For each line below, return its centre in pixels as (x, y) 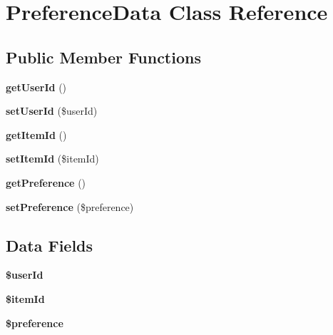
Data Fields (50, 245)
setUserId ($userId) (52, 111)
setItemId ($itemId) (52, 159)
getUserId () (36, 87)
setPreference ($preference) (70, 206)
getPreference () (46, 182)
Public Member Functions (103, 57)
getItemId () (36, 134)
